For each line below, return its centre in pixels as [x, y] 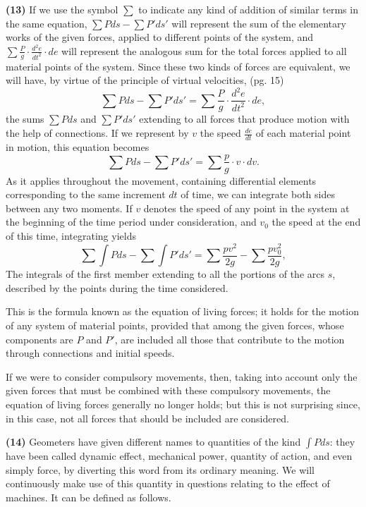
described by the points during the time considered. [117, 287]
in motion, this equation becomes [78, 146]
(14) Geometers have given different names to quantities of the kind [153, 442]
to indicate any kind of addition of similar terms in [248, 9]
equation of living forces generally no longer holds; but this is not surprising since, [183, 404]
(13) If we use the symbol [62, 9]
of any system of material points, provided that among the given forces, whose [175, 325]
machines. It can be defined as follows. [89, 497]
